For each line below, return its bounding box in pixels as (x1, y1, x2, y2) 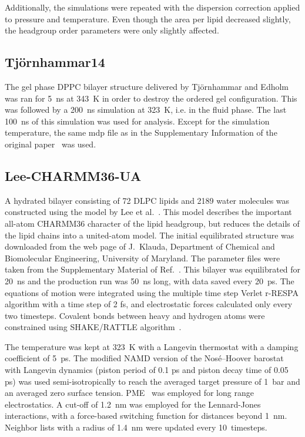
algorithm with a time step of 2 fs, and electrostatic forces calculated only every (5, 298, 293, 310)
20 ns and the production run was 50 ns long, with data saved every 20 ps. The (5, 274, 294, 287)
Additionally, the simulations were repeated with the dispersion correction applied (5, 1, 300, 13)
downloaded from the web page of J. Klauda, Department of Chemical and (5, 240, 275, 253)
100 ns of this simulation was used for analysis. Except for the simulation (5, 115, 270, 127)
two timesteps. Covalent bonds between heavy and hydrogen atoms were (5, 309, 265, 321)
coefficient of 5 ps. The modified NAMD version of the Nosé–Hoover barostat (5, 352, 284, 364)
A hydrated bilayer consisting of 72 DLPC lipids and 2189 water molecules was (5, 194, 290, 206)
